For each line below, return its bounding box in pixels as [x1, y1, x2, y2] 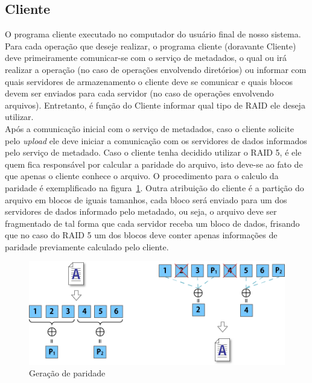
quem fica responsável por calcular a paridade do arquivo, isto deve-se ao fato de [5, 157, 303, 170]
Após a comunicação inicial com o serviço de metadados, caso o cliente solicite [5, 122, 294, 135]
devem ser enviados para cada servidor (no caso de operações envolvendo [5, 87, 274, 100]
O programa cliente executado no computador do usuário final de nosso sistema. [5, 28, 301, 40]
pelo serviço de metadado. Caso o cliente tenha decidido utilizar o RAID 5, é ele [5, 146, 302, 159]
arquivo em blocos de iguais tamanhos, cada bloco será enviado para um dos [5, 193, 287, 206]
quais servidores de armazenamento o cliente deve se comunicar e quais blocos [5, 75, 293, 87]
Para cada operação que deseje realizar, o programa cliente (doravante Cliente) [5, 39, 296, 52]
